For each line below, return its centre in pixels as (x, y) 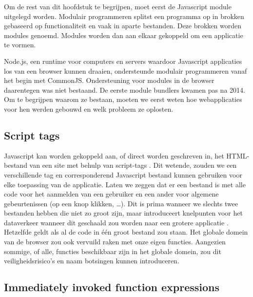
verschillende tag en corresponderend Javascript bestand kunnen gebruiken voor (123, 174)
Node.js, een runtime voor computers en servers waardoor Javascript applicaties (123, 61)
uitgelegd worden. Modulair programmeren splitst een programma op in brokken (124, 16)
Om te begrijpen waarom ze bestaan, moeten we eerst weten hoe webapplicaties (123, 99)
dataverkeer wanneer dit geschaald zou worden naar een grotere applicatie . (116, 222)
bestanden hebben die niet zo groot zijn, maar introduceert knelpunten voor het (123, 213)
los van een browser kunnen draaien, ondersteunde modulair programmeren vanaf (126, 70)
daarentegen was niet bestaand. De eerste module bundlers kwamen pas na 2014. (125, 89)
